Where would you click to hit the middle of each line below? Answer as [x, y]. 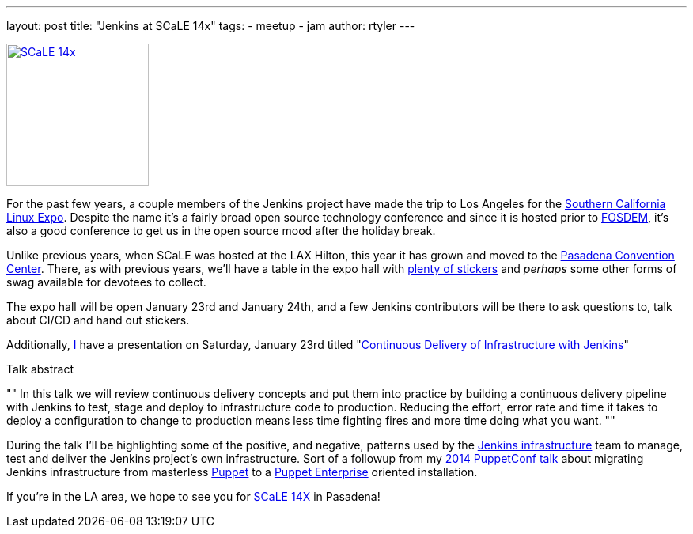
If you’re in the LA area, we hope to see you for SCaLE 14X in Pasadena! [193, 496]
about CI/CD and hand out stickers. [98, 320]
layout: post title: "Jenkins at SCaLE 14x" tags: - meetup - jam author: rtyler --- [211, 26]
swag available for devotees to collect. [106, 282]
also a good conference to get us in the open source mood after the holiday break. [221, 231]
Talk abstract [40, 369]
